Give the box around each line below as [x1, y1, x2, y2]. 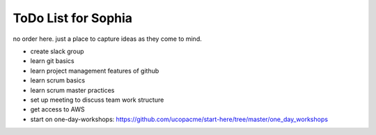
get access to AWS [30, 105, 85, 114]
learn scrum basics [30, 76, 86, 84]
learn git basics [30, 57, 75, 65]
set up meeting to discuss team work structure [30, 96, 164, 104]
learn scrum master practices [30, 86, 115, 94]
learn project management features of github [30, 66, 159, 75]
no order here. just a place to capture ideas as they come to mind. [13, 35, 202, 43]
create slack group [30, 47, 84, 55]
